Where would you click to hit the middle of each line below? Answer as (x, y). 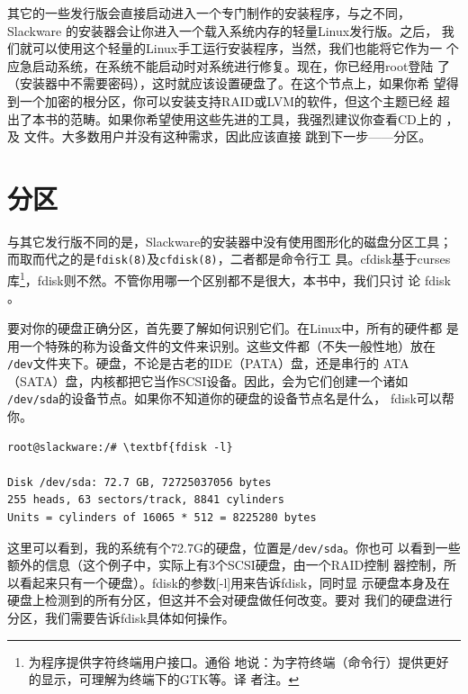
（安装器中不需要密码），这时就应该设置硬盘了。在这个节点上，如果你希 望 (227, 83)
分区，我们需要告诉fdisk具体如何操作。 (121, 618)
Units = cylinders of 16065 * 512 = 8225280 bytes (162, 518)
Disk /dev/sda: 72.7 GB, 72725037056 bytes (139, 482)
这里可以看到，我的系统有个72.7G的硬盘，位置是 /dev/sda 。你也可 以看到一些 (234, 547)
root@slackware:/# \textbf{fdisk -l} (120, 447)
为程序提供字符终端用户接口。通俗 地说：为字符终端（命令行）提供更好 (238, 661)
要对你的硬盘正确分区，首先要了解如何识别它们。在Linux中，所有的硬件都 (225, 327)
